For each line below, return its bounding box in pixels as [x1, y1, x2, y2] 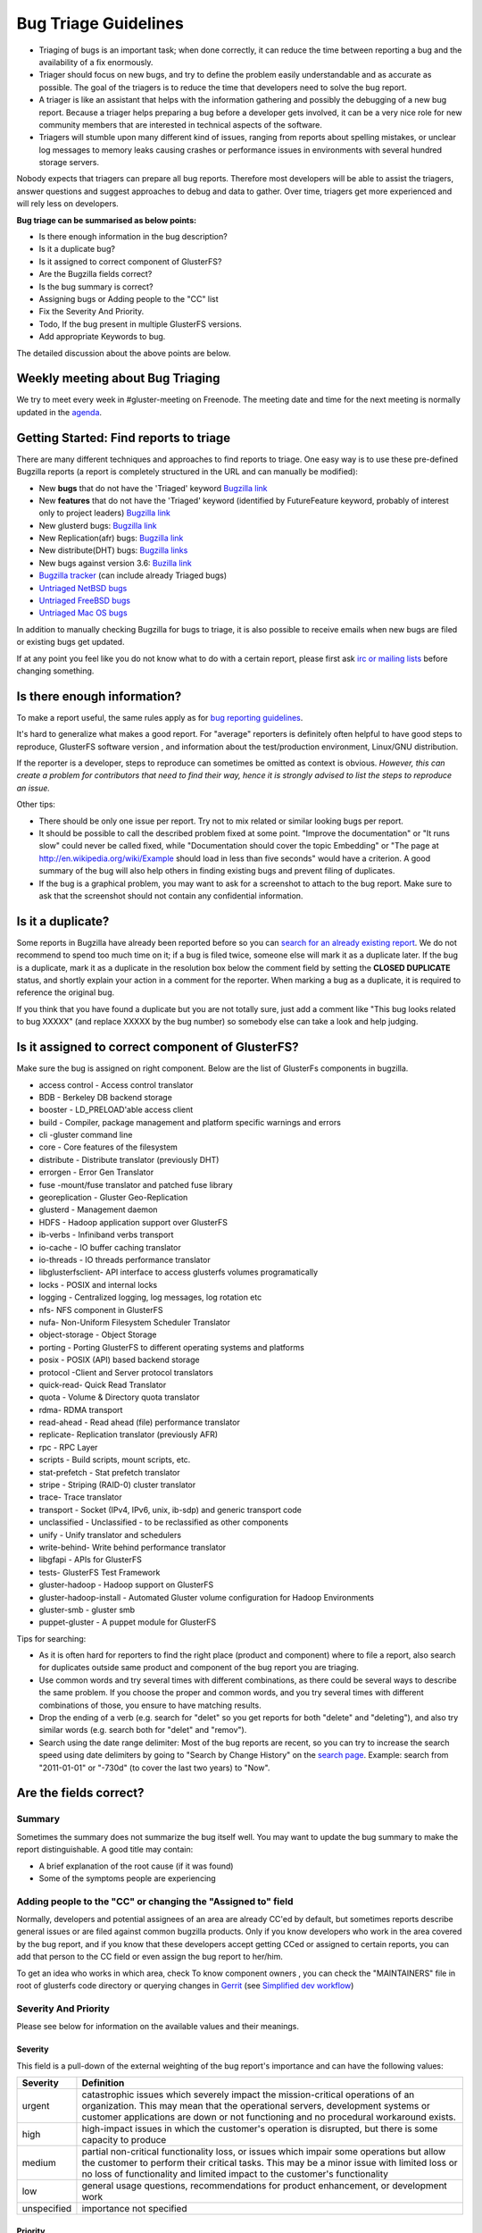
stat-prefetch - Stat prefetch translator [38, 1467, 180, 1477]
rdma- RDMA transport [38, 1404, 123, 1415]
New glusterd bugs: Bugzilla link [38, 520, 157, 531]
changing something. [16, 665, 95, 676]
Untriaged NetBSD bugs [38, 582, 128, 593]
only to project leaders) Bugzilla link [38, 507, 171, 518]
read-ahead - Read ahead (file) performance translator [38, 1417, 240, 1428]
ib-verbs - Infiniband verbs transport [38, 1229, 174, 1241]
